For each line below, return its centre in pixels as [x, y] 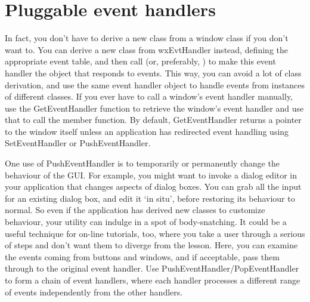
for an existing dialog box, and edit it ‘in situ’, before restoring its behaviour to [150, 198]
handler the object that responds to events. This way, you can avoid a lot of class [153, 73]
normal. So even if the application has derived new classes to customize [135, 210]
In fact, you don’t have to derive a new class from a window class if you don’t [147, 38]
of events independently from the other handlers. [94, 292]
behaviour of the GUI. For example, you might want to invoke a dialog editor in [151, 175]
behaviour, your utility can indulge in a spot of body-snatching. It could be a [146, 222]
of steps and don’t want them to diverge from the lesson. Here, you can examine [151, 245]
